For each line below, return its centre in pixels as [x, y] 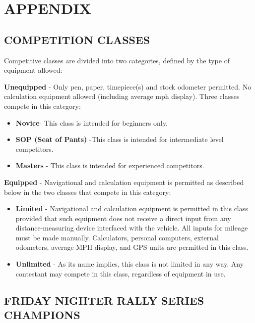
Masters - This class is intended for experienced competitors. [110, 165]
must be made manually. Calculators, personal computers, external [117, 237]
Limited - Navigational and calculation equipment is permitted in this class [132, 208]
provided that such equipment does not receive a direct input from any [123, 218]
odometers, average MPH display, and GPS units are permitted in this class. [132, 247]
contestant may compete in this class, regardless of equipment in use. [121, 273]
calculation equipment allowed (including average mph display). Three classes [122, 96]
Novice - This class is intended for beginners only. [92, 122]
